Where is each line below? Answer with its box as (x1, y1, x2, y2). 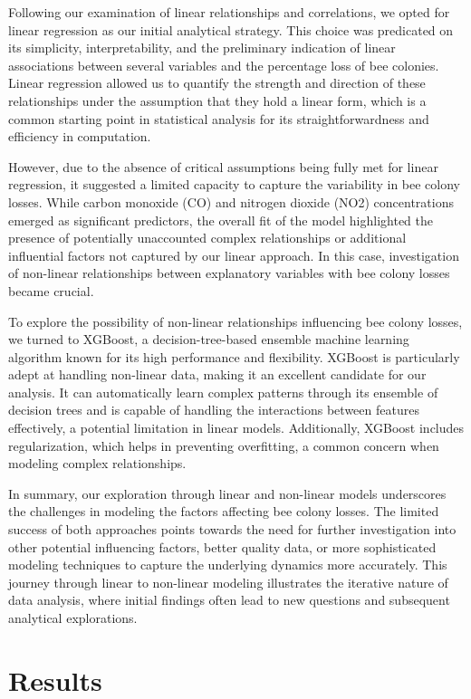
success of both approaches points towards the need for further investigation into (8, 520, 457, 539)
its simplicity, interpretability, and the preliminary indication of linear (8, 38, 396, 57)
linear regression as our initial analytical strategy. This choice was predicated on (8, 20, 454, 39)
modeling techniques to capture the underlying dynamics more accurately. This (8, 555, 447, 574)
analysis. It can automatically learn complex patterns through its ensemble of (8, 382, 438, 401)
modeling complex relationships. (8, 454, 187, 473)
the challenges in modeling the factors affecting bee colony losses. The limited (8, 502, 439, 521)
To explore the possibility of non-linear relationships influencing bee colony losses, (8, 311, 463, 330)
